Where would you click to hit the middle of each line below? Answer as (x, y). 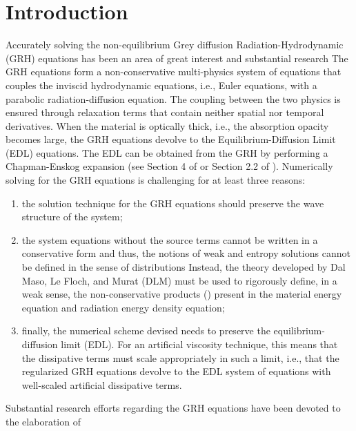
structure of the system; (72, 217)
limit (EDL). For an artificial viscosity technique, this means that (199, 344)
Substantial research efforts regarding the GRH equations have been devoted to (173, 408)
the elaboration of (43, 421)
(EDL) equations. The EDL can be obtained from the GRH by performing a (167, 152)
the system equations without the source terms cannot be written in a (170, 239)
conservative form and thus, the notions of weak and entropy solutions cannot (186, 253)
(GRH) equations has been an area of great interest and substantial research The (177, 58)
